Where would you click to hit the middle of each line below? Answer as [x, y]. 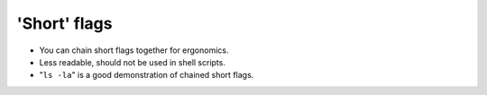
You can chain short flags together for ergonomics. [134, 50]
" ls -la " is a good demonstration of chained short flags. [147, 75]
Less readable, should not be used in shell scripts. [132, 62]
